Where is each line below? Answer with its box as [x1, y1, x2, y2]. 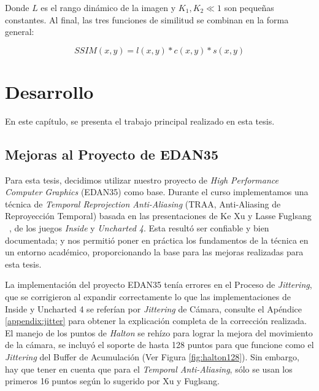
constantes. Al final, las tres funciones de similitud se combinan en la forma [5, 13, 289, 26]
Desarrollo [5, 79, 94, 104]
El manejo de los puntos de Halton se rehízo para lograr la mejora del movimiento [5, 326, 313, 339]
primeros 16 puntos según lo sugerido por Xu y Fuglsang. [5, 374, 220, 387]
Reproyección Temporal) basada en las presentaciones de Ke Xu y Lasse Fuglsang [5, 209, 312, 222]
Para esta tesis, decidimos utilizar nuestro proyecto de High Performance [5, 173, 279, 186]
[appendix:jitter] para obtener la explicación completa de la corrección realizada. [5, 314, 307, 327]
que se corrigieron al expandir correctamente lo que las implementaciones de [5, 290, 291, 303]
